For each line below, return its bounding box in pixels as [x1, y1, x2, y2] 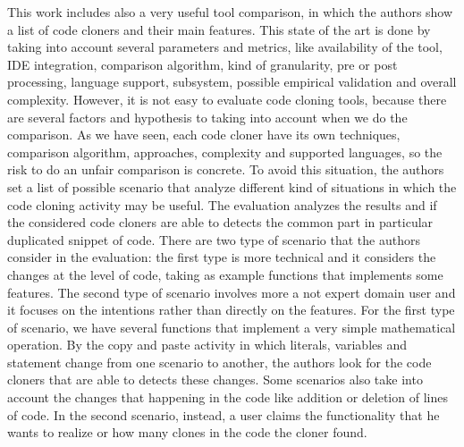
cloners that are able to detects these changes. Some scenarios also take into [7, 370, 423, 389]
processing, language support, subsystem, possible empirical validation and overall [7, 72, 457, 91]
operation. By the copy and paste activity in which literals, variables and [7, 335, 408, 354]
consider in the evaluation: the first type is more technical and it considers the [7, 248, 436, 266]
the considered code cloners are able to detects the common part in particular [7, 213, 434, 232]
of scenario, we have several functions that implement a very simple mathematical [7, 317, 456, 336]
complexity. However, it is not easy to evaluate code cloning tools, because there [7, 89, 447, 108]
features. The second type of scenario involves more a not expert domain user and [7, 283, 456, 301]
